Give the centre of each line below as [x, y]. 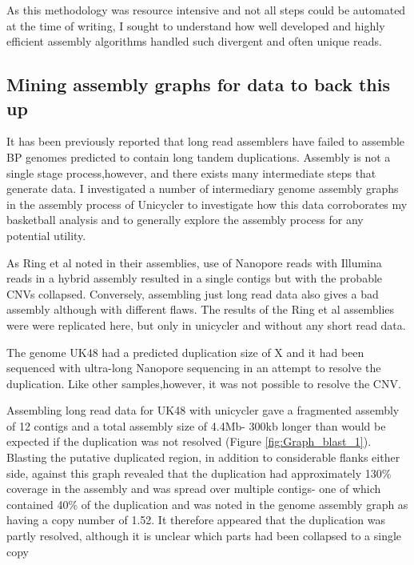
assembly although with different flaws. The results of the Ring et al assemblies [201, 309]
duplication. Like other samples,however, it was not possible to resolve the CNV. [204, 383]
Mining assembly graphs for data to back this [199, 84]
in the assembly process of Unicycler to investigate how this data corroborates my [207, 204]
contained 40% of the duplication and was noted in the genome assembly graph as [207, 504]
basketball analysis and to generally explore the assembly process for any [185, 220]
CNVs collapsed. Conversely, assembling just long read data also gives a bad [193, 293]
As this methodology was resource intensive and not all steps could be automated [206, 10]
